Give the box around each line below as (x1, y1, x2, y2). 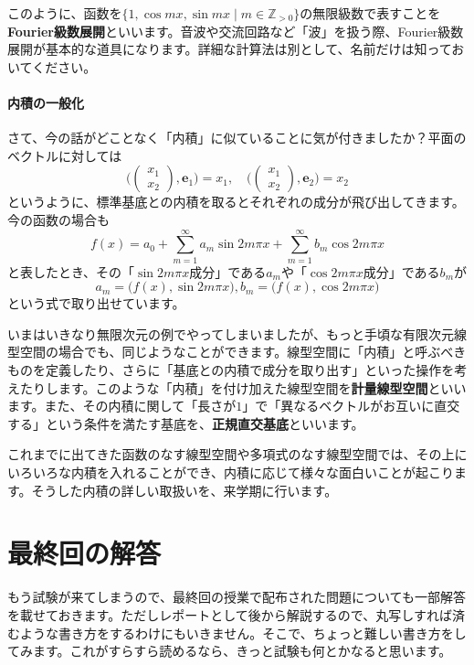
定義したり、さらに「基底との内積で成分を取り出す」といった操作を (45, 360, 455, 380)
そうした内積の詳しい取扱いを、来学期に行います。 (31, 480, 338, 499)
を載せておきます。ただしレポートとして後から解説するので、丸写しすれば (7, 605, 452, 624)
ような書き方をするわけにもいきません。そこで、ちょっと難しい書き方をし (19, 623, 467, 642)
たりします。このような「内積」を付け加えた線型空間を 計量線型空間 (19, 378, 428, 397)
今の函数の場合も (7, 209, 110, 229)
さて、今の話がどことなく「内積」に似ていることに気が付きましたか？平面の (7, 128, 467, 147)
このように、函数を (7, 4, 122, 22)
